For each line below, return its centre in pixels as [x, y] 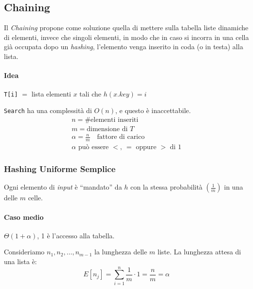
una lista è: [20, 261]
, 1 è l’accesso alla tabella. [76, 235]
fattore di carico [121, 137]
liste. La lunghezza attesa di [199, 252]
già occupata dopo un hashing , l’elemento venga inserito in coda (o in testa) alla [124, 47]
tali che [90, 94]
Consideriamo [24, 252]
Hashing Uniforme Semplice [60, 169]
